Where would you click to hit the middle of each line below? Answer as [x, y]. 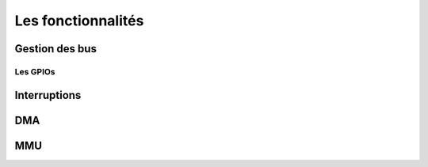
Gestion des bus [55, 49]
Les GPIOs [35, 71]
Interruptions [48, 95]
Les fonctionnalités [79, 21]
